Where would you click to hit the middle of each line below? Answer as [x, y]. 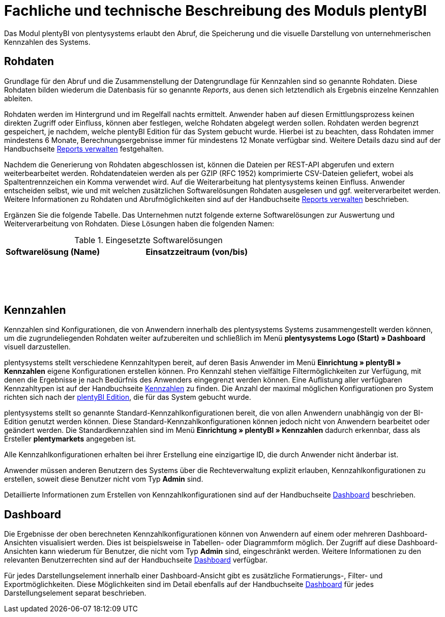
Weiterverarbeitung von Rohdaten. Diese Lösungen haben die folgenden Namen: [139, 223]
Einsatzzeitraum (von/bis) [197, 252]
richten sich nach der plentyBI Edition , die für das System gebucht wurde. [128, 397]
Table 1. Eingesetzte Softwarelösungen [149, 240]
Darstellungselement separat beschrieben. [75, 593]
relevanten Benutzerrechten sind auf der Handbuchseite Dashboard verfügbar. [136, 560]
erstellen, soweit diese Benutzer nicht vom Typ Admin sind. [104, 479]
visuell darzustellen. [37, 347]
